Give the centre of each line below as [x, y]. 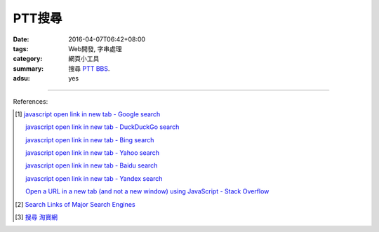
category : [28, 59]
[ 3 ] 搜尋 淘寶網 [36, 217]
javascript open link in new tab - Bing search [90, 139]
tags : [21, 48]
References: [31, 101]
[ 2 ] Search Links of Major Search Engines [75, 204]
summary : [28, 68]
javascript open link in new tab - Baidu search [92, 165]
